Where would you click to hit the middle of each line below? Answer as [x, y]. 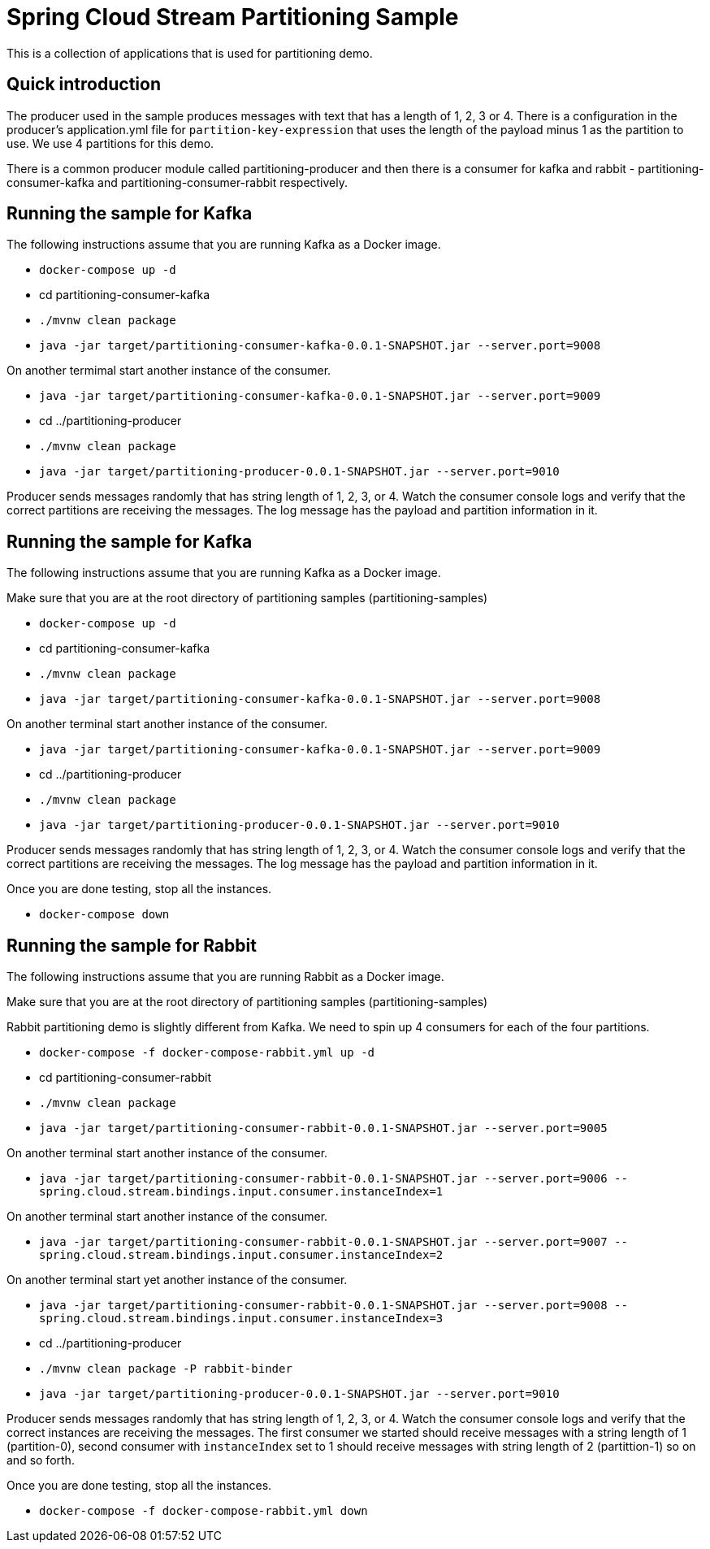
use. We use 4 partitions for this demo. [110, 143]
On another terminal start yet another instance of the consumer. [177, 1280]
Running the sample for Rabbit [132, 945]
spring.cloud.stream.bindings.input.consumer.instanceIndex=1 [241, 1192]
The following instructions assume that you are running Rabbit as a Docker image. [225, 977]
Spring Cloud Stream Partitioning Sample [233, 17]
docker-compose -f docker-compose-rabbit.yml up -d [207, 1053]
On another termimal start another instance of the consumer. [169, 371]
